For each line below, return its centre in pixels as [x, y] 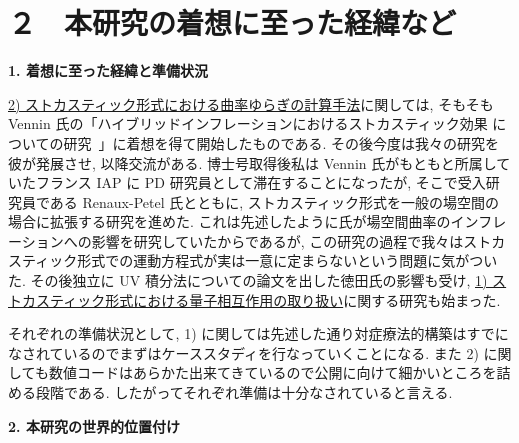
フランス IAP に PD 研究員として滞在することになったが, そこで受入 [260, 182]
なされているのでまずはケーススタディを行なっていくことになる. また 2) [243, 352]
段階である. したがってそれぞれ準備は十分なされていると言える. [244, 392]
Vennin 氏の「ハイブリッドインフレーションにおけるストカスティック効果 [248, 123]
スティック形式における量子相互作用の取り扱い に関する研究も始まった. [268, 299]
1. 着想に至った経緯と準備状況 [108, 70]
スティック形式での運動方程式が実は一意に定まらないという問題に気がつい [253, 260]
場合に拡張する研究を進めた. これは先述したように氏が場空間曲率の [229, 221]
